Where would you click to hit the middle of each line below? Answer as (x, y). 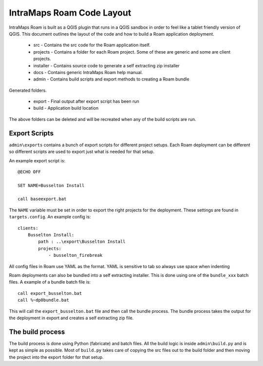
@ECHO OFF (29, 172)
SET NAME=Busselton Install (51, 185)
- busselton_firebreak (75, 255)
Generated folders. (28, 90)
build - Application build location (66, 108)
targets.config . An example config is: (50, 217)
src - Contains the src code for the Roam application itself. (92, 45)
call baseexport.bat (42, 199)
